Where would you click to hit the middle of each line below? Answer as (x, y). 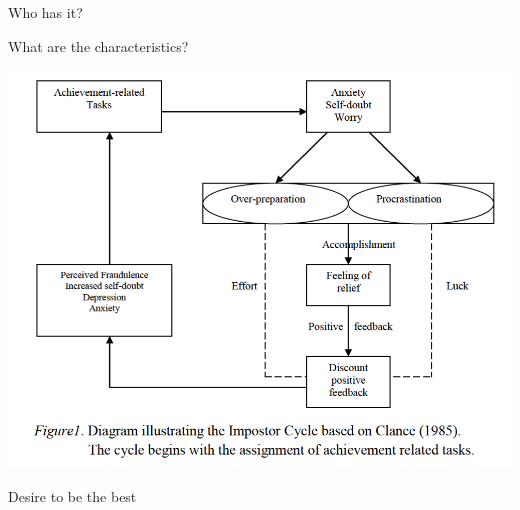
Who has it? (45, 12)
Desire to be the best (72, 496)
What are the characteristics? (98, 45)
